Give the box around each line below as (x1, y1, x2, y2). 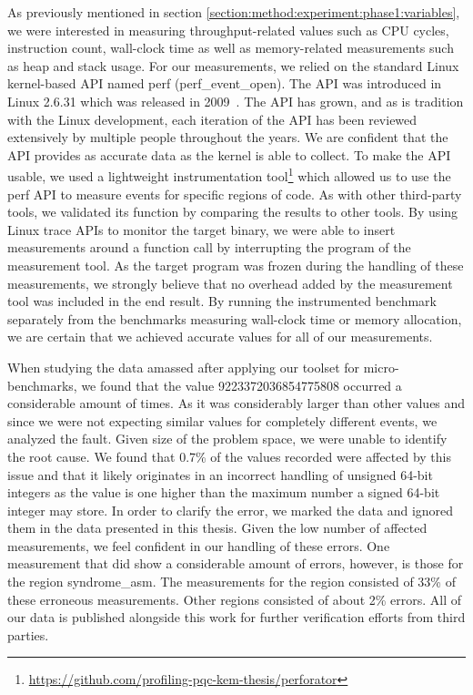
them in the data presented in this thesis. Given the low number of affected (7, 518, 428, 537)
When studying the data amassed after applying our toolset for (7, 357, 360, 376)
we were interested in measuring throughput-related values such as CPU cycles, (7, 20, 449, 39)
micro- (363, 357, 399, 376)
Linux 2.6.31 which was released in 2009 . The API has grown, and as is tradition (7, 91, 464, 110)
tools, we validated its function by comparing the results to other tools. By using (7, 202, 458, 221)
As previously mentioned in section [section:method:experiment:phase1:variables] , (7, 3, 460, 21)
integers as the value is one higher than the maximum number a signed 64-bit (7, 483, 440, 502)
